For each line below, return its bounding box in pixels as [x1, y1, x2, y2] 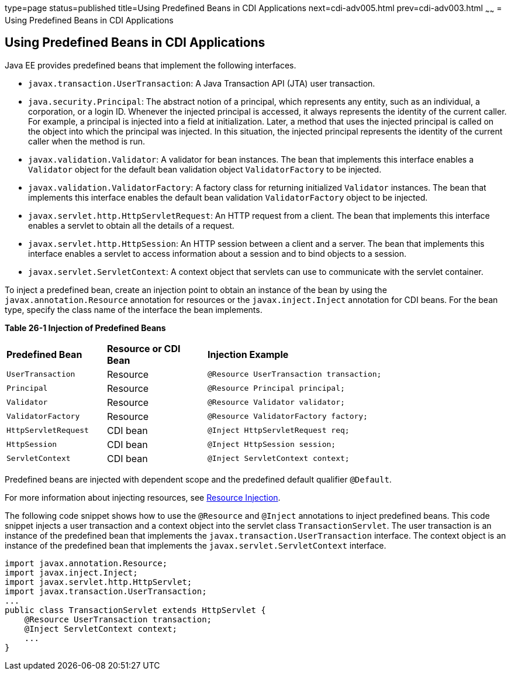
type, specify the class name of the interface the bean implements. [5, 304, 263, 315]
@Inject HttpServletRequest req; [208, 426, 350, 435]
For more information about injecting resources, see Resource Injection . [5, 492, 281, 502]
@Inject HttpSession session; [208, 440, 336, 449]
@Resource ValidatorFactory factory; [208, 412, 368, 421]
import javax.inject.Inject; [5, 567, 138, 577]
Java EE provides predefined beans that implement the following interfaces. [5, 60, 296, 70]
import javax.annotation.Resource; [5, 558, 168, 568]
